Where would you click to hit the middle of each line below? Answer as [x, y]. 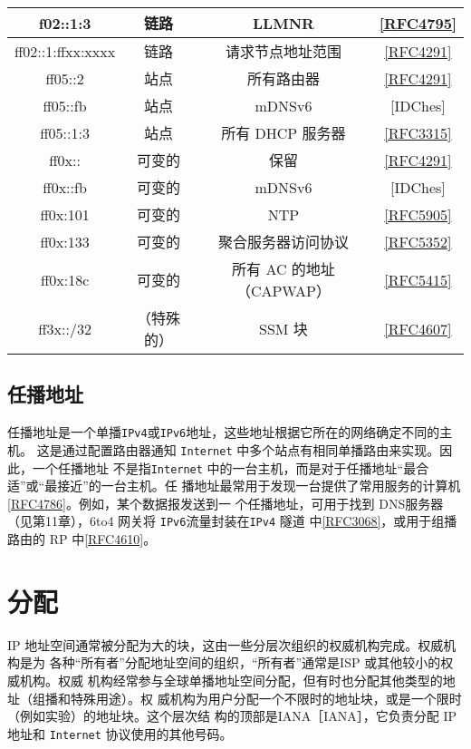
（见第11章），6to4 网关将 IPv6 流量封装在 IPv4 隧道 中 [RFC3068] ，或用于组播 [232, 521]
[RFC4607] [418, 328]
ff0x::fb [65, 187]
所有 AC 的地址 [284, 269]
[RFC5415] [418, 279]
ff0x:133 [65, 241]
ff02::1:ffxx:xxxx [65, 51]
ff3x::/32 [65, 328]
